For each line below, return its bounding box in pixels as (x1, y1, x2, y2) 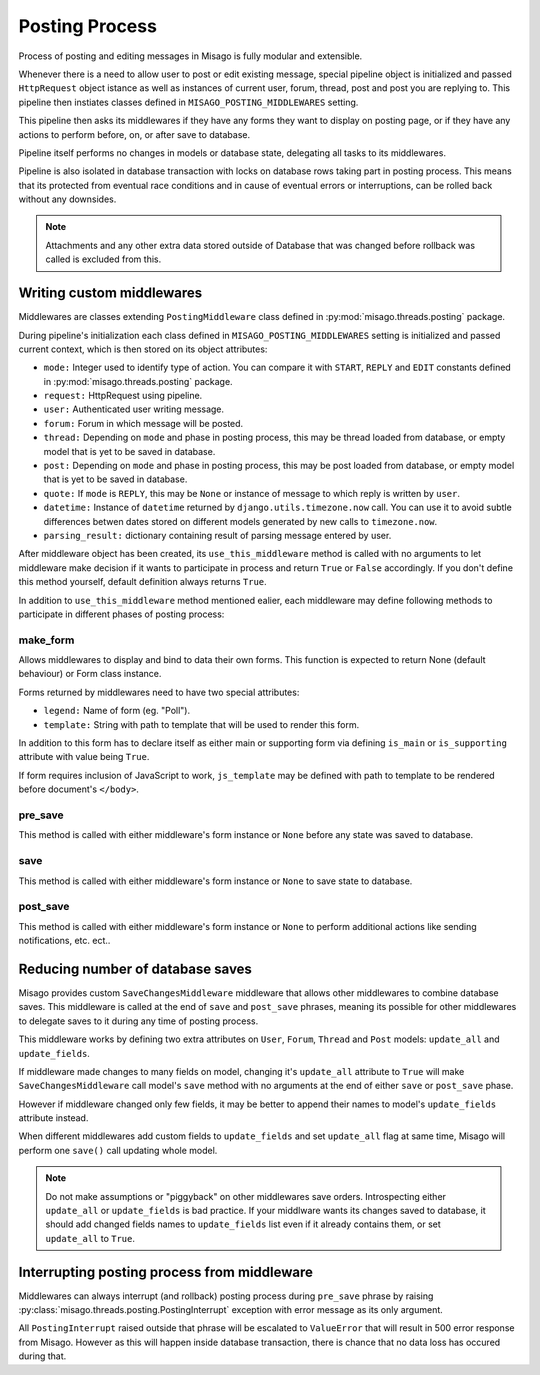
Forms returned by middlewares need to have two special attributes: (18, 686, 300, 698)
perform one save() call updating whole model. (18, 1144, 218, 1156)
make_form (18, 633, 75, 647)
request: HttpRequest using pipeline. (43, 390, 203, 402)
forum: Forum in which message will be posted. (43, 417, 244, 429)
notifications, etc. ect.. (18, 935, 111, 947)
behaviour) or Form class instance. (18, 668, 162, 680)
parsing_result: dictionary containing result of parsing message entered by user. (43, 530, 392, 541)
